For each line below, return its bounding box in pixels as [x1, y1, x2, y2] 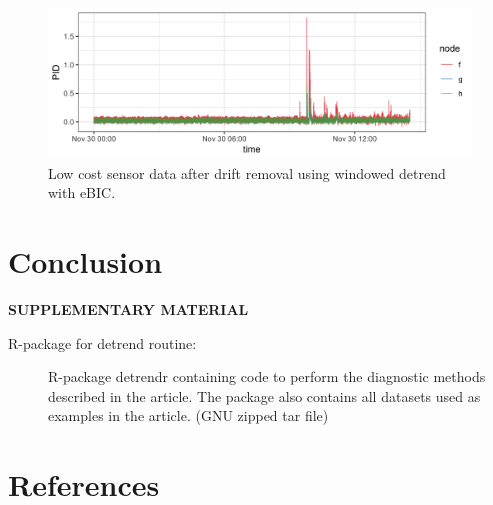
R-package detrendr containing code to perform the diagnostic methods [48, 366, 486, 387]
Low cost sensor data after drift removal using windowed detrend [48, 162, 446, 183]
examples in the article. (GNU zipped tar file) [48, 405, 329, 426]
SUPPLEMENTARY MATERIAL [8, 299, 249, 320]
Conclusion [8, 241, 163, 282]
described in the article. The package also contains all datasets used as [48, 385, 481, 406]
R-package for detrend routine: [8, 332, 197, 353]
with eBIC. [48, 182, 116, 203]
